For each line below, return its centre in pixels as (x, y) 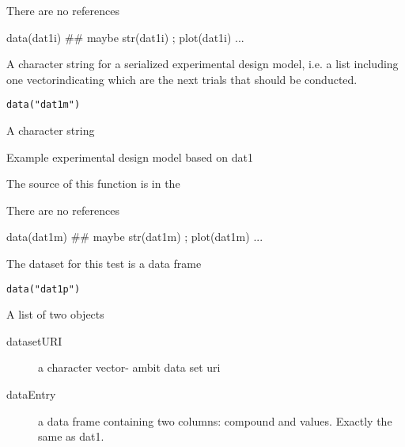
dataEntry (31, 394)
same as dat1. (71, 436)
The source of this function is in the (93, 183)
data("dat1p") (44, 289)
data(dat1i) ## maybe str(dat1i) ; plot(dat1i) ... (125, 37)
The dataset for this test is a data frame (104, 263)
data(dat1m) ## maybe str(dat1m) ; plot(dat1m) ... (135, 237)
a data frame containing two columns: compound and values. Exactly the (215, 420)
